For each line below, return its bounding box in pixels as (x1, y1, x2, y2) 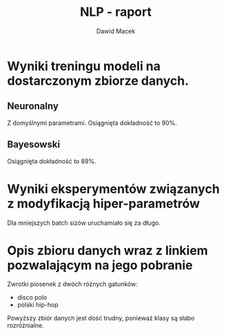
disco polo (17, 294, 48, 302)
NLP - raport (80, 4, 152, 20)
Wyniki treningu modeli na (7, 58, 161, 74)
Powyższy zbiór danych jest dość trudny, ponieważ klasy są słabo (7, 314, 195, 323)
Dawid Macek (96, 27, 136, 35)
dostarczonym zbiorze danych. (7, 73, 189, 88)
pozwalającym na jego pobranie (7, 257, 193, 273)
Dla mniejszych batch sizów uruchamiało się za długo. (7, 219, 161, 227)
